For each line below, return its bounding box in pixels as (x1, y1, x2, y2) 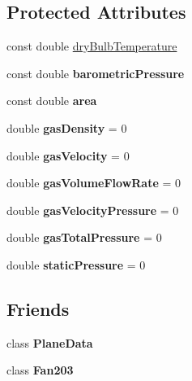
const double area (6, 92, 97, 109)
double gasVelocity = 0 (6, 147, 130, 164)
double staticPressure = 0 (6, 256, 146, 273)
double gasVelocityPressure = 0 (6, 201, 179, 218)
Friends (6, 296, 70, 321)
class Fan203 (6, 361, 74, 379)
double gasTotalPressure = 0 (6, 229, 162, 246)
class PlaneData (6, 334, 93, 351)
